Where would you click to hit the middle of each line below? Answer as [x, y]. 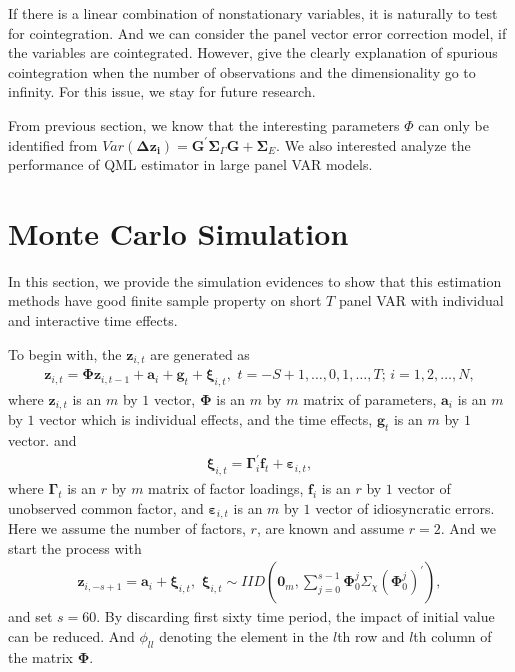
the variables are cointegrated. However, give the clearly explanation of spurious [253, 52]
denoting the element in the [244, 635]
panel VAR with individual [421, 300]
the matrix [40, 656]
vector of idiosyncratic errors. [405, 507]
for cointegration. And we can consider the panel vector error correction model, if [257, 32]
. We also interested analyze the [373, 144]
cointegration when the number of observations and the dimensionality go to [242, 71]
